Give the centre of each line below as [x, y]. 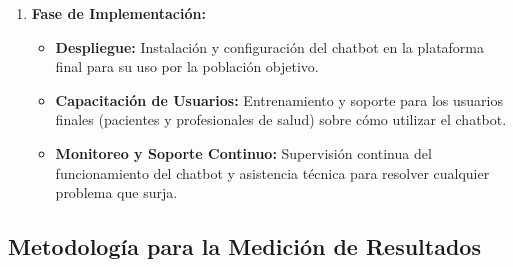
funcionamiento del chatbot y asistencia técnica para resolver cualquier [272, 172]
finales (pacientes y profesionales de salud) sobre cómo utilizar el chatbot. [281, 119]
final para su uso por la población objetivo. [187, 66]
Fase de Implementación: [118, 13]
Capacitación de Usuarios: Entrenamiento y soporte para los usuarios [279, 99]
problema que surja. [116, 192]
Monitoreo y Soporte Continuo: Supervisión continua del [243, 152]
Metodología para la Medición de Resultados [244, 246]
